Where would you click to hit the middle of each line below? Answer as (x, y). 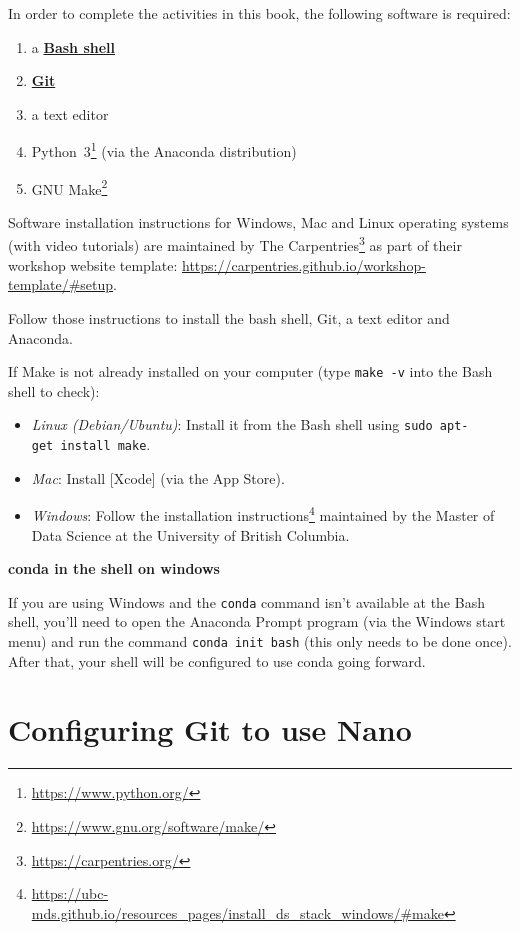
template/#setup (61, 284)
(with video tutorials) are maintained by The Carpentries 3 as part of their (235, 244)
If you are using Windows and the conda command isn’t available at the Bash (246, 601)
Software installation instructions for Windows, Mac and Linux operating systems (258, 221)
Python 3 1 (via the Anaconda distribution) (164, 150)
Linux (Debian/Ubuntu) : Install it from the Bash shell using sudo (232, 424)
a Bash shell (73, 46)
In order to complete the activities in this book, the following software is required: (259, 13)
